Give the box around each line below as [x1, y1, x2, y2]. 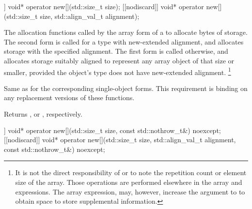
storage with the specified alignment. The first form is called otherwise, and [4, 46, 228, 56]
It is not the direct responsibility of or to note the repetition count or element [15, 167, 247, 178]
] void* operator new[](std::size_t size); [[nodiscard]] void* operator [4, 1, 204, 11]
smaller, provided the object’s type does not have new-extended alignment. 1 [4, 65, 231, 77]
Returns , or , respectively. [4, 109, 82, 119]
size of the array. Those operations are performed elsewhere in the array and [15, 177, 242, 187]
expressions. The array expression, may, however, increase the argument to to [15, 186, 245, 196]
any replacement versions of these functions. [4, 92, 135, 103]
